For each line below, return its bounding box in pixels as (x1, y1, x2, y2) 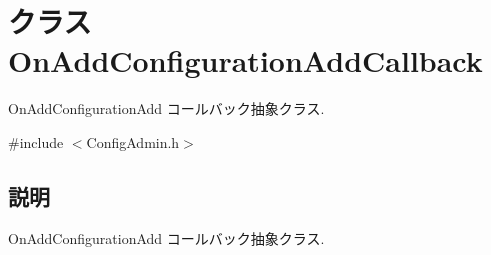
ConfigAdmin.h (86, 131, 180, 152)
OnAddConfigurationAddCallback (8, 40, 483, 81)
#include (8, 131, 64, 152)
